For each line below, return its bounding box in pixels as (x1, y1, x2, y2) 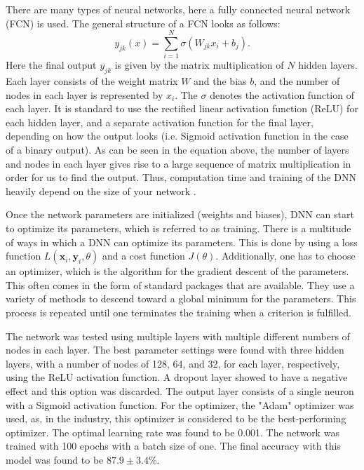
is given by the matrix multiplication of (114, 58, 284, 72)
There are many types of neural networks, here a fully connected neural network (6, 2, 351, 16)
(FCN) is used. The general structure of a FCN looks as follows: (6, 15, 281, 30)
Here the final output (6, 58, 97, 72)
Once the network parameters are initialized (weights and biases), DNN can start (6, 207, 354, 222)
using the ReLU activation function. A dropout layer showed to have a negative (6, 370, 348, 384)
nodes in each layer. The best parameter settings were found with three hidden (6, 342, 344, 357)
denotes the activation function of (210, 87, 354, 102)
